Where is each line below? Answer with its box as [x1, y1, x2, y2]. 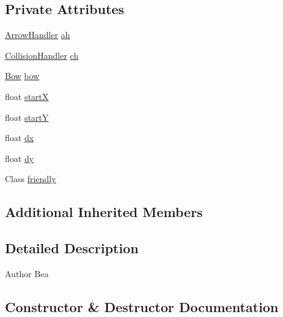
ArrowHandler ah [5, 28, 70, 41]
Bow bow [5, 69, 40, 82]
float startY [5, 110, 49, 123]
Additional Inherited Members [5, 202, 203, 221]
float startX [5, 90, 49, 102]
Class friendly [5, 172, 56, 185]
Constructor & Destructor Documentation [5, 297, 279, 316]
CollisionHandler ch [5, 48, 78, 61]
